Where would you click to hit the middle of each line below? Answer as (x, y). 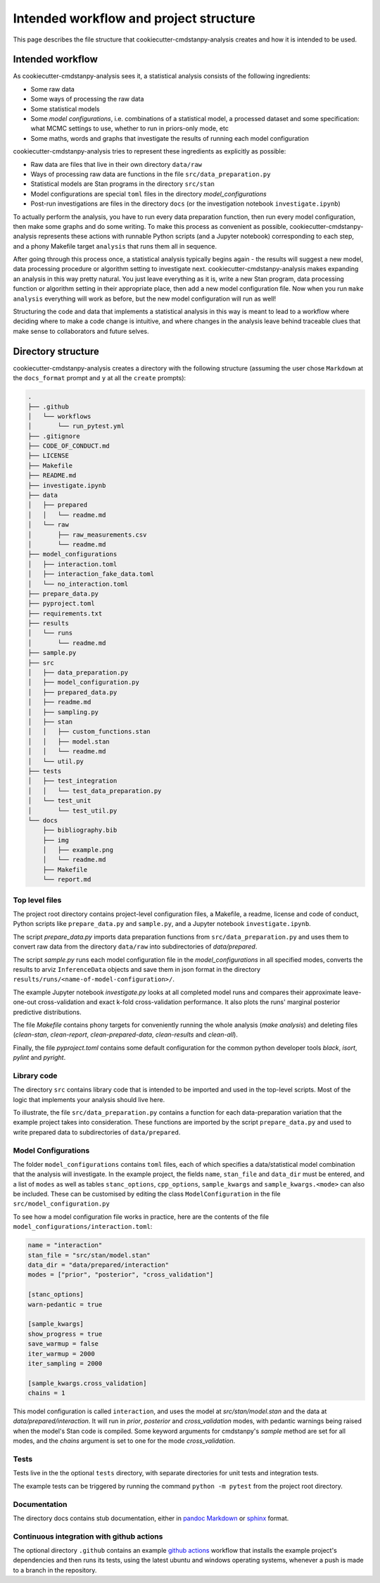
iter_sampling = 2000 (65, 1363)
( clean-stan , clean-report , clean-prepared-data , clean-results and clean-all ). (126, 1034)
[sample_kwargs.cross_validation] (87, 1383)
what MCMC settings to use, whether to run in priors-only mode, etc (129, 129)
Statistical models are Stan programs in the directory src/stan (122, 184)
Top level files (37, 900)
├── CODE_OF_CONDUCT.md (69, 446)
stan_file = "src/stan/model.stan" (89, 1255)
